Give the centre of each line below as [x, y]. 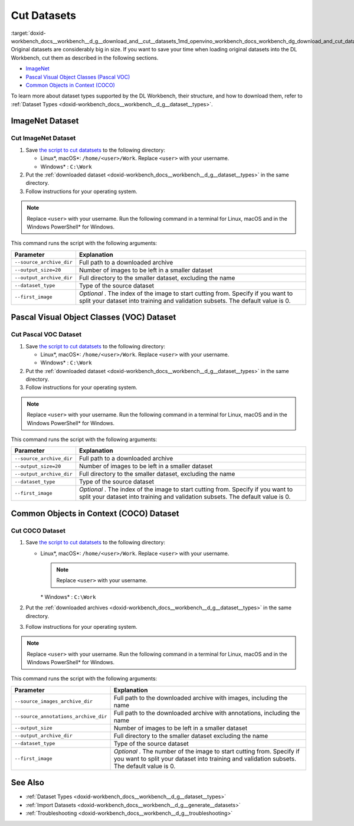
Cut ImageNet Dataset [43, 138]
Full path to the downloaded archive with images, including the [201, 698]
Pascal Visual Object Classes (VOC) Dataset [94, 317]
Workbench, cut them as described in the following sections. [85, 58]
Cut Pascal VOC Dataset [46, 335]
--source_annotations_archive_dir [61, 716]
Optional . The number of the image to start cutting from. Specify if [207, 751]
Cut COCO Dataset [38, 530]
